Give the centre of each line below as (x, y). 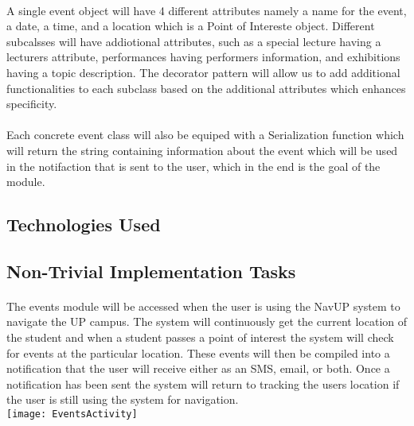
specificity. (32, 104)
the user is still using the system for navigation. (123, 399)
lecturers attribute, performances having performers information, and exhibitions (203, 57)
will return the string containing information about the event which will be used (202, 150)
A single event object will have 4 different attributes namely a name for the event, (207, 10)
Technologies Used (84, 225)
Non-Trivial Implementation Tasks (151, 271)
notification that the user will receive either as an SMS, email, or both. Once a (198, 368)
